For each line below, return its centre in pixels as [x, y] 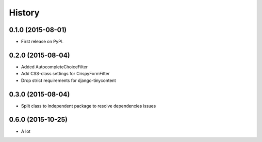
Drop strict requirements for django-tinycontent [69, 80]
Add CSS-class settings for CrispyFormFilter [65, 74]
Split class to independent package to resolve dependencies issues [89, 106]
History [24, 13]
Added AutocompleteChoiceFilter [55, 67]
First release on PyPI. [42, 42]
